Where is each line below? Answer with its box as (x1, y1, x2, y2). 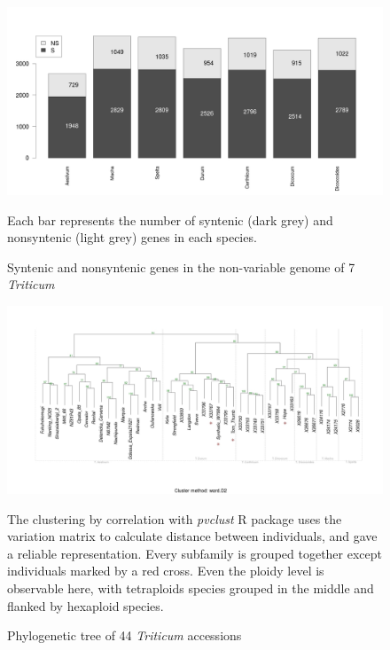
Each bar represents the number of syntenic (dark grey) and (7, 210, 333, 229)
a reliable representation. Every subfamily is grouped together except (7, 544, 383, 562)
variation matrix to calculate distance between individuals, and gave (7, 527, 378, 545)
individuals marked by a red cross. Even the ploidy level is (7, 561, 324, 580)
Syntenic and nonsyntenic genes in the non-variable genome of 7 (7, 257, 355, 276)
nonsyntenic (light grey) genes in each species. (7, 228, 257, 247)
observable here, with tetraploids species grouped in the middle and (7, 578, 374, 597)
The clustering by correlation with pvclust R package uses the (7, 509, 342, 528)
